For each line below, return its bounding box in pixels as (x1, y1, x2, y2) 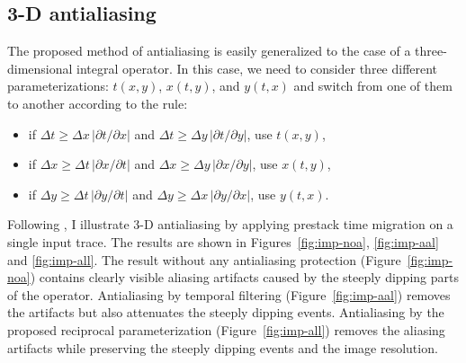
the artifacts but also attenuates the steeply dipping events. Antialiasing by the (7, 303, 444, 322)
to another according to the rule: (7, 93, 188, 112)
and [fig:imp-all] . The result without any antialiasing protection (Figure (7, 250, 401, 269)
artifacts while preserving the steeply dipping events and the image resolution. (7, 338, 438, 357)
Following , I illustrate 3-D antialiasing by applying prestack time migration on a (7, 215, 453, 234)
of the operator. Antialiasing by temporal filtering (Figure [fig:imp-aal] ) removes (7, 285, 451, 304)
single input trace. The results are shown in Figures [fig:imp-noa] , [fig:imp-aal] (7, 232, 439, 251)
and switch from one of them (293, 76, 453, 95)
